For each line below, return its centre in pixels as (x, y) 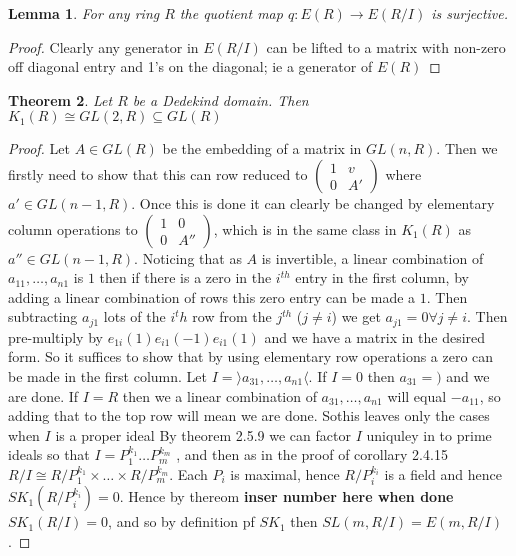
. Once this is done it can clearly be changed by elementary (313, 202)
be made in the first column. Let (108, 375)
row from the (232, 316)
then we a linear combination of (219, 395)
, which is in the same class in (305, 228)
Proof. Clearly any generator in (103, 46)
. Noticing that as (188, 257)
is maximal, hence (285, 473)
